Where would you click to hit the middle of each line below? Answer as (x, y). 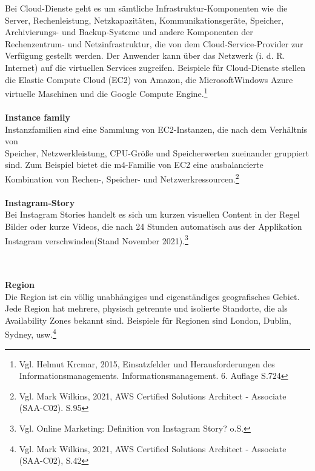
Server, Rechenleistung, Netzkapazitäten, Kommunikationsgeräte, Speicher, (144, 20)
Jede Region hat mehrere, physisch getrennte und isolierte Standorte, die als (146, 308)
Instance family (38, 117)
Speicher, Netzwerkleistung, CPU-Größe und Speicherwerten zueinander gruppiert (157, 152)
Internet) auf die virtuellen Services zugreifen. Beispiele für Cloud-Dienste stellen (155, 67)
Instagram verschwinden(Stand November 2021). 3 (97, 239)
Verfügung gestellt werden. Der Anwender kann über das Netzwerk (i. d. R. (145, 55)
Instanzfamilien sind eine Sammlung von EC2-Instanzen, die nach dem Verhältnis (156, 129)
